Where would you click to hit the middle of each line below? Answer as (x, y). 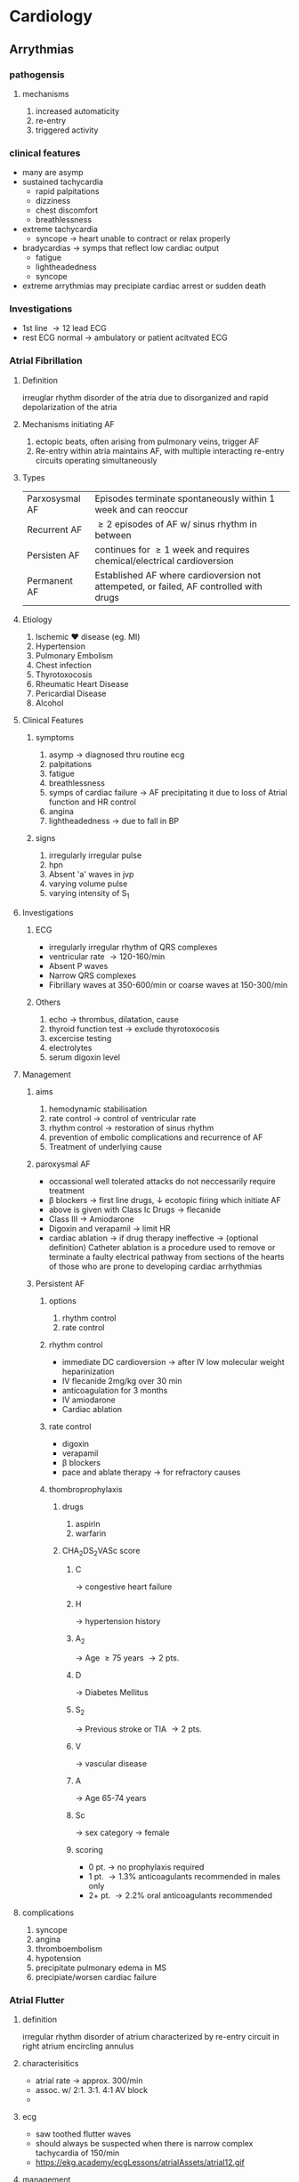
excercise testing (80, 1038)
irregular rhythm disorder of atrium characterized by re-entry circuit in (151, 2037)
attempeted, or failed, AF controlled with (178, 586)
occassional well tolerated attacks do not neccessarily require (162, 1181)
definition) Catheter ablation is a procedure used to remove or (162, 1247)
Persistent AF (60, 1283)
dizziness (53, 201)
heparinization (88, 1371)
